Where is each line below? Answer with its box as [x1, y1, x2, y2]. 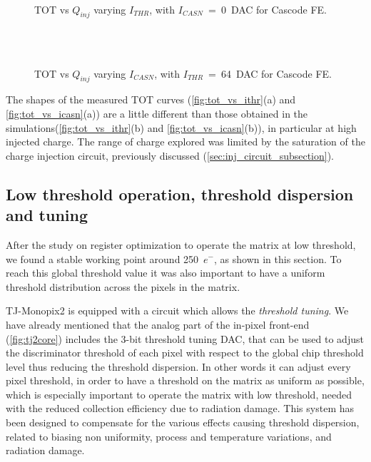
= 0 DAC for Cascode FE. [208, 1, 327, 16]
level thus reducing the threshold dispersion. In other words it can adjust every [6, 359, 351, 374]
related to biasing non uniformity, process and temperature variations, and [6, 428, 332, 443]
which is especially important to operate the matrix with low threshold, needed [6, 386, 352, 401]
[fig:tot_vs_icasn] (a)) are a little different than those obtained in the [6, 106, 308, 120]
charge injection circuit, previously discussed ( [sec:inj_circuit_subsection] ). [6, 148, 335, 163]
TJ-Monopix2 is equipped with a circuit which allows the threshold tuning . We [6, 303, 349, 318]
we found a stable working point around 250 [6, 251, 199, 266]
